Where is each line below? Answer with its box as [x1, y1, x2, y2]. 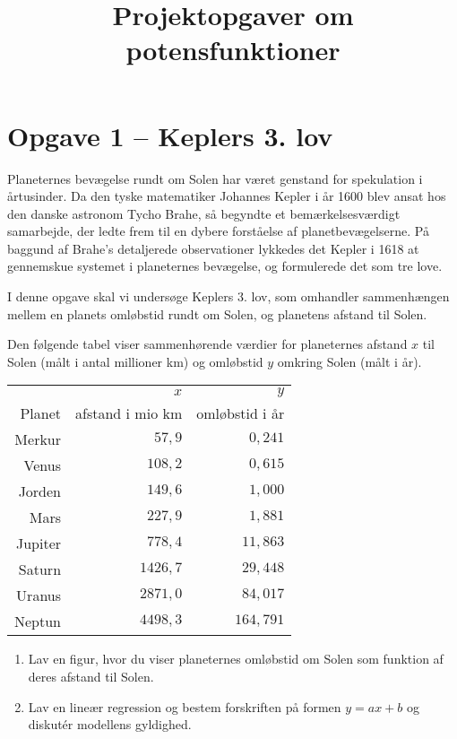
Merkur [14, 429, 62, 450]
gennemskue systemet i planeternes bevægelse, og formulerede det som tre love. [7, 256, 443, 275]
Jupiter [15, 533, 62, 554]
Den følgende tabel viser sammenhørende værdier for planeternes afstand [7, 335, 408, 353]
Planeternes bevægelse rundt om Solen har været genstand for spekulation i [7, 169, 423, 187]
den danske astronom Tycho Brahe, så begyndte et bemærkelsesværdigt [7, 204, 401, 222]
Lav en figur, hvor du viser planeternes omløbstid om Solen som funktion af [28, 649, 444, 668]
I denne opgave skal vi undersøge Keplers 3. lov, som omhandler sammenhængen [7, 287, 450, 306]
